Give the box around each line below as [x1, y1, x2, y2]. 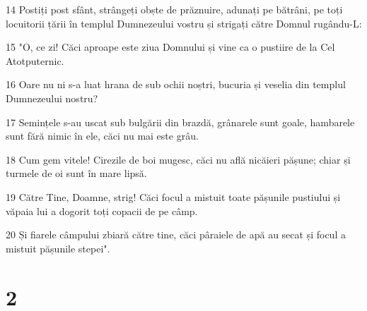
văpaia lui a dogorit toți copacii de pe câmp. [6, 203, 198, 218]
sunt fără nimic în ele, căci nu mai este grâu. [6, 128, 199, 143]
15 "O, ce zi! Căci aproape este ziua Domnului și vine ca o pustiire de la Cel [6, 39, 335, 54]
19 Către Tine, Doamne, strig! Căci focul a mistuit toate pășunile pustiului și [6, 189, 341, 204]
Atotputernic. [6, 53, 64, 68]
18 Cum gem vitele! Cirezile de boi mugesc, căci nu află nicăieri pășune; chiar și [6, 152, 351, 166]
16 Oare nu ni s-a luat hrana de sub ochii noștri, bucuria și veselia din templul [6, 77, 346, 92]
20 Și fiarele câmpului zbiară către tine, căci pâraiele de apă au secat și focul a [6, 227, 346, 242]
